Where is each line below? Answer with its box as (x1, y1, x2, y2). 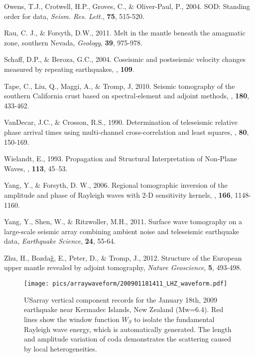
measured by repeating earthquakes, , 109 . (4, 63, 134, 74)
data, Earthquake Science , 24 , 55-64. (4, 236, 116, 246)
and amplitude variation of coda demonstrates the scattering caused (24, 334, 232, 344)
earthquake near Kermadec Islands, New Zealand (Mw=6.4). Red (24, 304, 224, 315)
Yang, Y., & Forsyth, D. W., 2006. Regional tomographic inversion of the (4, 180, 228, 190)
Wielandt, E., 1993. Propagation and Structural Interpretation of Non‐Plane (4, 153, 237, 164)
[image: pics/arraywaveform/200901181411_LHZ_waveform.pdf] (24, 280, 228, 288)
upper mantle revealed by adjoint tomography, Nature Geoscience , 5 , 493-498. (4, 262, 242, 273)
